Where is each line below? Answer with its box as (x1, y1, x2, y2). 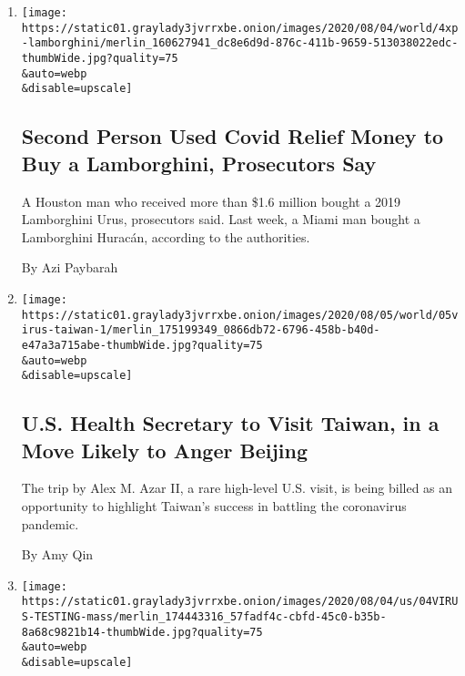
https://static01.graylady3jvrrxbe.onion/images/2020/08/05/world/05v (21, 308, 459, 322)
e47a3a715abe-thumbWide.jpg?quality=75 (21, 338, 263, 352)
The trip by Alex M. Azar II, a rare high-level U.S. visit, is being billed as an (21, 478, 453, 497)
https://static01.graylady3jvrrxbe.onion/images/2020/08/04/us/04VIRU (21, 595, 459, 609)
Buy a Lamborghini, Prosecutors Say (21, 149, 377, 177)
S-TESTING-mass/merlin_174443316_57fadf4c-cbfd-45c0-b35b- (21, 610, 387, 624)
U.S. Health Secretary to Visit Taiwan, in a (21, 409, 440, 437)
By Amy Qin (21, 545, 94, 564)
